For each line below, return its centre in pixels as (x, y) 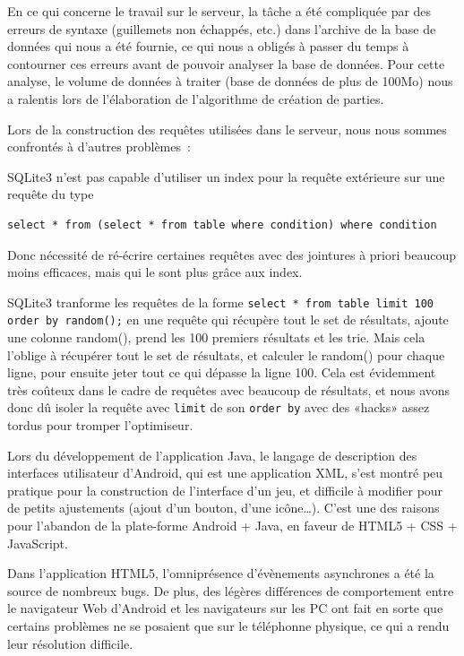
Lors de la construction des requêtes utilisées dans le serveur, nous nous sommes (227, 129)
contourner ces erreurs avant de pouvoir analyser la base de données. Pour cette (226, 63)
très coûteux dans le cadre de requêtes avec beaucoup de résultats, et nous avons (229, 389)
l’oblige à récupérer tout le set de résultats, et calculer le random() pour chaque (226, 354)
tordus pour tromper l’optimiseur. (100, 425)
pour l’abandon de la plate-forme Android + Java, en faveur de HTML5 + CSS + (232, 526)
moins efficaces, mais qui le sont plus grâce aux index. (155, 272)
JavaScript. (38, 543)
